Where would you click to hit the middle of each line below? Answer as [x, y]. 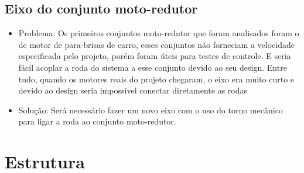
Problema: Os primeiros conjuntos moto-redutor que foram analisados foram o [159, 33]
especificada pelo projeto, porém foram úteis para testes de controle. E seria [155, 56]
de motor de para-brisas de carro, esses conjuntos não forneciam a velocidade [157, 44]
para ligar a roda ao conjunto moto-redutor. [97, 121]
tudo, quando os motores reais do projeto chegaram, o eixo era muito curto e [156, 79]
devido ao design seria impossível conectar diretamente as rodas [133, 90]
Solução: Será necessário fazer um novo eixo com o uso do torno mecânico [151, 110]
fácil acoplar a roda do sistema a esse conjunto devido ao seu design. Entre [153, 67]
